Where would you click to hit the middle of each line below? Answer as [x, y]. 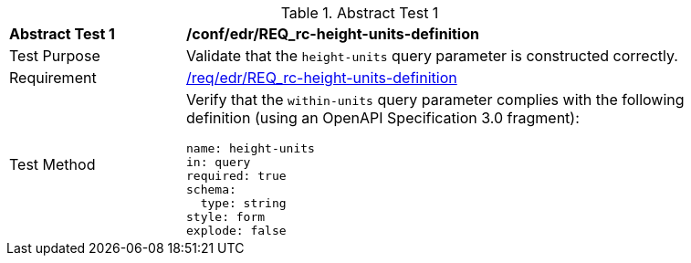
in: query [219, 162]
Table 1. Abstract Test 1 [360, 13]
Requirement [53, 78]
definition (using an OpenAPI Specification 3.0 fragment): [383, 118]
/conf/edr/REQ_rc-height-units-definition [333, 34]
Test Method [52, 164]
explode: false [236, 231]
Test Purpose [55, 56]
